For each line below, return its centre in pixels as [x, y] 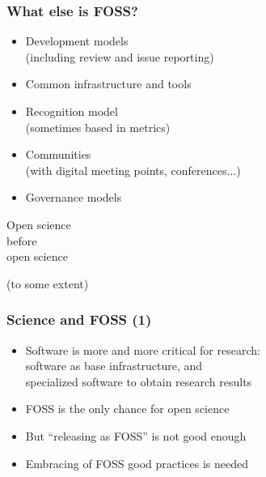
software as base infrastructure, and [114, 366]
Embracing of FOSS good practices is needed [137, 463]
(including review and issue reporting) [120, 56]
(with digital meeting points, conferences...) [133, 170]
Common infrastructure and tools [108, 84]
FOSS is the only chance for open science [127, 409]
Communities [58, 154]
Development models [77, 41]
